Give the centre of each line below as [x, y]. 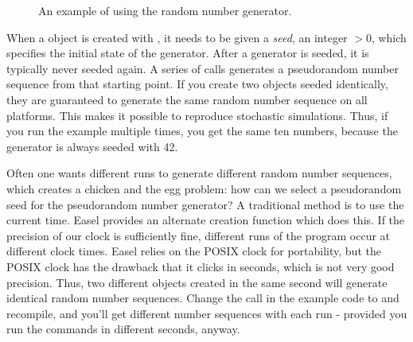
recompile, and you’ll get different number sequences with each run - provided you [207, 313]
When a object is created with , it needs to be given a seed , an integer [177, 37]
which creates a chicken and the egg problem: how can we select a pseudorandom [204, 188]
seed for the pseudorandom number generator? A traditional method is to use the [205, 204]
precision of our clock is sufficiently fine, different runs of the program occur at [199, 235]
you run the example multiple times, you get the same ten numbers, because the [202, 131]
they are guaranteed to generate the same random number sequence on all [187, 99]
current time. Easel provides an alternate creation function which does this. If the [206, 220]
